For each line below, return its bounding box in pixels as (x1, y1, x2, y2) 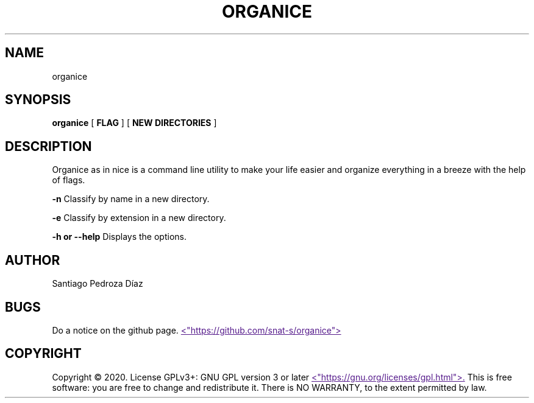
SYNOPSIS (5, 92, 71, 108)
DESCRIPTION (5, 138, 92, 154)
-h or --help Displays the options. (52, 231, 187, 242)
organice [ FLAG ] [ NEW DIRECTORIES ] (52, 117, 217, 128)
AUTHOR (5, 252, 60, 268)
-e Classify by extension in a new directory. (52, 212, 226, 223)
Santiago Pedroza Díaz (52, 278, 143, 289)
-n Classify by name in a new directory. (52, 194, 210, 205)
